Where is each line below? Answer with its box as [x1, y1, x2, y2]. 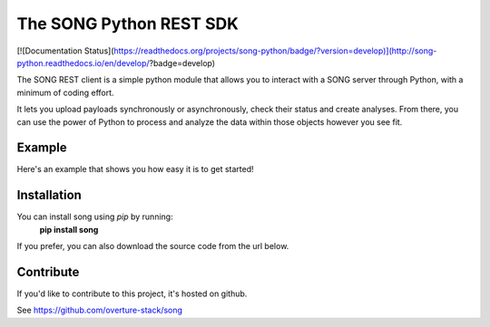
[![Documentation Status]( [16, 45, 114, 56]
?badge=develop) [149, 57, 216, 68]
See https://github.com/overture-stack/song [16, 304, 183, 316]
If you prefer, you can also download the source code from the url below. [16, 241, 289, 252]
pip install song [39, 224, 99, 235]
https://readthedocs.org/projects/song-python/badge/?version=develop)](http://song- [113, 45, 437, 56]
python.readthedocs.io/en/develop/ [16, 57, 150, 68]
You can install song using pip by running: [16, 211, 173, 222]
